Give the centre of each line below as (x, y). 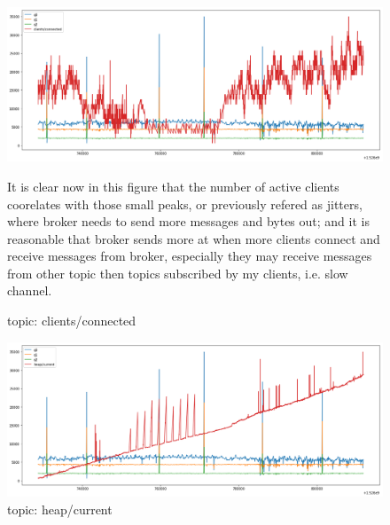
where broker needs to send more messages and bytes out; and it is (188, 221)
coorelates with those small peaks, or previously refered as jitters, (185, 204)
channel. (30, 290)
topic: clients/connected (72, 321)
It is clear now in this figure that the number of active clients (173, 186)
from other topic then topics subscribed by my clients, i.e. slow (178, 273)
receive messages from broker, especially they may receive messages (190, 256)
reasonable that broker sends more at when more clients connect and (194, 238)
